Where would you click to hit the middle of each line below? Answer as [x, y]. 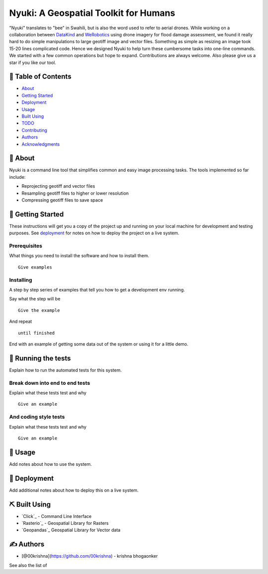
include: [17, 177]
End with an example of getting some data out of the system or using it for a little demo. [99, 344]
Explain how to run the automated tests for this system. [66, 370]
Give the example [39, 310]
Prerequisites [26, 246]
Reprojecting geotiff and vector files [58, 186]
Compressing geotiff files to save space [62, 200]
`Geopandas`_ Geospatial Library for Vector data [71, 530]
